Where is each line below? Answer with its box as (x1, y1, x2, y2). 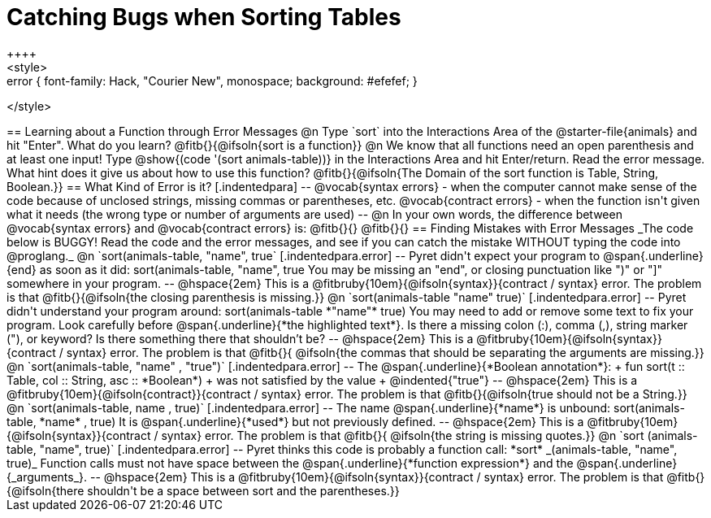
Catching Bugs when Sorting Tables (7, 3, 401, 31)
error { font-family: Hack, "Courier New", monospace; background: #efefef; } (7, 73, 418, 88)
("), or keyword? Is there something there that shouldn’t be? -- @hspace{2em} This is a (7, 331, 474, 346)
